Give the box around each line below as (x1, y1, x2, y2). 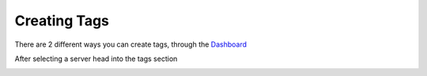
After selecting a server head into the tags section (14, 54, 178, 63)
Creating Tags (14, 12, 110, 29)
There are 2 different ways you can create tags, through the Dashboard (14, 40, 248, 49)
